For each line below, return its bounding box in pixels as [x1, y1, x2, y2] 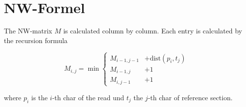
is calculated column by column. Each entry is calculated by [63, 26, 243, 36]
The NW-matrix [4, 26, 53, 36]
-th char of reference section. [148, 92, 233, 102]
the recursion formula [4, 35, 68, 45]
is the [31, 92, 48, 102]
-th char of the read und [52, 92, 124, 102]
